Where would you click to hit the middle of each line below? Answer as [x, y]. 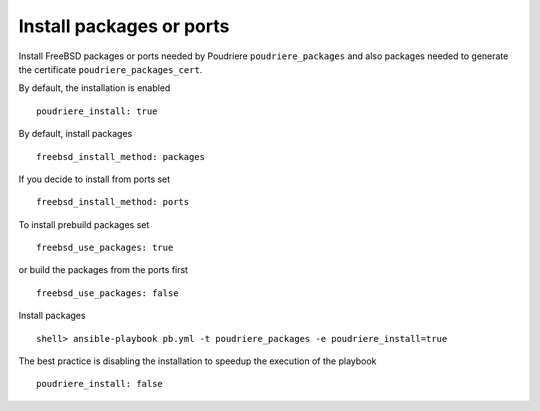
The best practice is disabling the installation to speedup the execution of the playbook [197, 361]
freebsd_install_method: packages [120, 156]
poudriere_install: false [100, 384]
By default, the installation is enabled [94, 88]
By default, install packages [75, 134]
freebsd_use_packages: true [105, 248]
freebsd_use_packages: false [107, 293]
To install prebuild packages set [84, 224]
